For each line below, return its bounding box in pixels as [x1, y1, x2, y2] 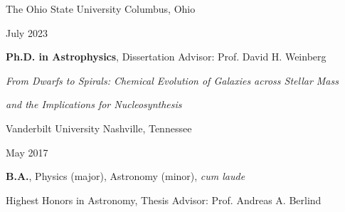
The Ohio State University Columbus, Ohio [6, 1, 196, 16]
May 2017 [6, 144, 48, 159]
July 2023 [6, 25, 48, 40]
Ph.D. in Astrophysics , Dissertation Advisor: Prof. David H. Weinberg [6, 49, 327, 64]
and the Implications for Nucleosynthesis [6, 97, 182, 112]
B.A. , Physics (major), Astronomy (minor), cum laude [6, 169, 245, 184]
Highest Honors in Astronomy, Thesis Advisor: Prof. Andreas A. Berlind [6, 192, 322, 207]
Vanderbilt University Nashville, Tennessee [6, 120, 192, 135]
